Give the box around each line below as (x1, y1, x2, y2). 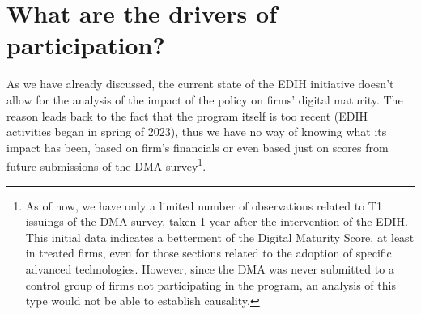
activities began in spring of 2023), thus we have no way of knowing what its (6, 123, 387, 140)
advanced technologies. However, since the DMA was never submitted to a (25, 260, 394, 277)
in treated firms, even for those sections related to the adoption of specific (25, 244, 392, 261)
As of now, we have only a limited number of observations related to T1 (25, 197, 382, 214)
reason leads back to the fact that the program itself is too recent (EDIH (6, 107, 368, 124)
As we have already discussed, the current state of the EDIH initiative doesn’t (6, 75, 394, 92)
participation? (6, 28, 165, 62)
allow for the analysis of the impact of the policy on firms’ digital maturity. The (6, 91, 403, 108)
